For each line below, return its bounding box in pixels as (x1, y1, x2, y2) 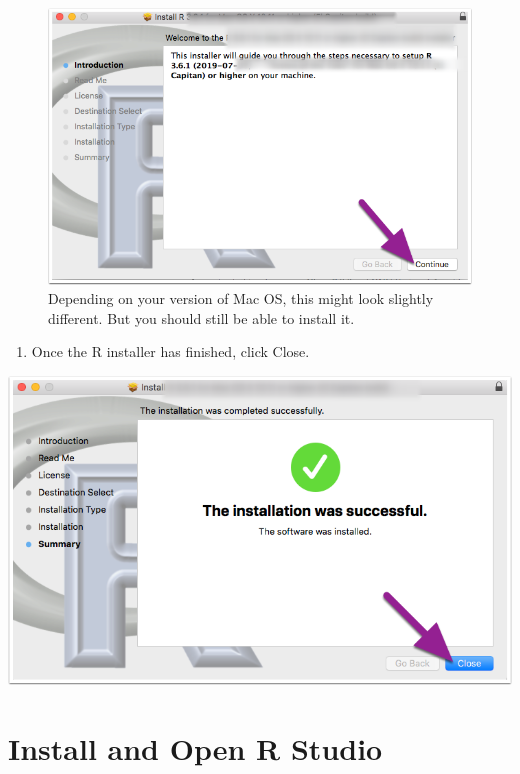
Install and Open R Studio (8, 727, 383, 768)
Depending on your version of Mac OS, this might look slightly (48, 288, 434, 309)
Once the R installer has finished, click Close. (31, 341, 310, 362)
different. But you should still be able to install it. (48, 307, 355, 328)
